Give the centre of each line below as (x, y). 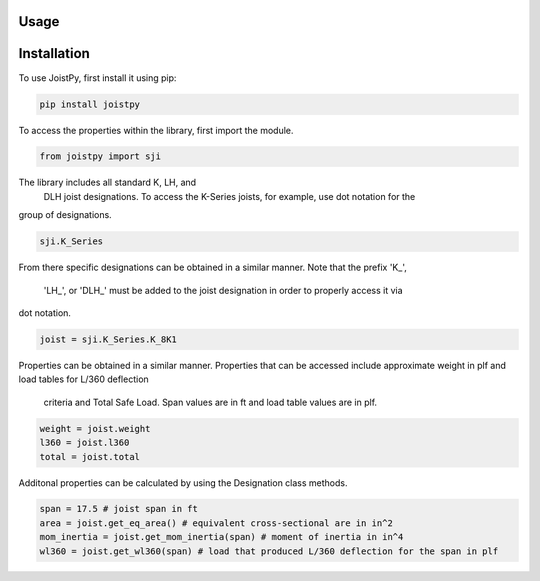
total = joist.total (89, 456)
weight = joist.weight (95, 428)
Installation (54, 53)
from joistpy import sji (100, 156)
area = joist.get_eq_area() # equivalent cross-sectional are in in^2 (216, 523)
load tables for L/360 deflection (83, 379)
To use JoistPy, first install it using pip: (97, 77)
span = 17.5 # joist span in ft (119, 509)
